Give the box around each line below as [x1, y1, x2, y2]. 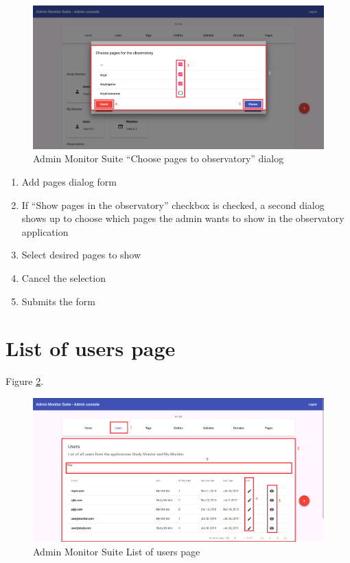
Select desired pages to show [21, 247, 141, 262]
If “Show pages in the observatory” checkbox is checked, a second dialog [21, 197, 325, 212]
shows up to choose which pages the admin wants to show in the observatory [21, 211, 345, 225]
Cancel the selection [21, 271, 106, 285]
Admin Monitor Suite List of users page [33, 544, 200, 558]
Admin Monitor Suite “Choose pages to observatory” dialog [33, 151, 284, 166]
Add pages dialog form [21, 175, 117, 189]
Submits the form [21, 294, 95, 308]
